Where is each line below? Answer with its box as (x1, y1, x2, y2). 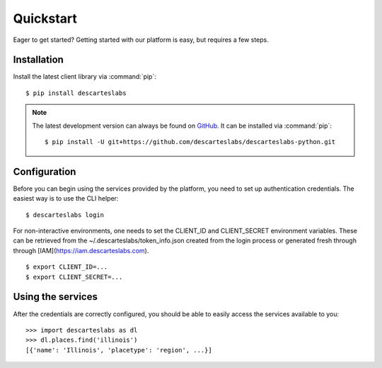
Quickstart (13, 11, 78, 26)
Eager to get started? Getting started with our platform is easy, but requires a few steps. (13, 35, 269, 44)
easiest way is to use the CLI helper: (13, 194, 119, 203)
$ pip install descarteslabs (25, 89, 127, 97)
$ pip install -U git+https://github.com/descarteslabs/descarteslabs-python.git (45, 138, 336, 146)
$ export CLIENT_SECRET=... (25, 273, 123, 281)
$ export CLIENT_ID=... (25, 263, 108, 271)
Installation (13, 54, 64, 66)
